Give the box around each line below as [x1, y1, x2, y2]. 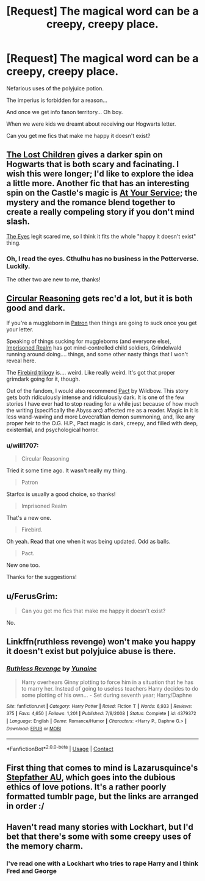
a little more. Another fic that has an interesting [6, 178, 190, 189]
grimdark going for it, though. [6, 375, 81, 383]
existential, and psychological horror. [6, 426, 99, 433]
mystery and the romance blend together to [6, 197, 176, 208]
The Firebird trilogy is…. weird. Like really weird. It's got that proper [6, 369, 176, 376]
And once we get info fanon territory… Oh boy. [6, 108, 123, 115]
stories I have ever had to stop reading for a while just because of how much [6, 400, 199, 407]
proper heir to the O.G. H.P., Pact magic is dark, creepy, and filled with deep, [6, 419, 198, 426]
